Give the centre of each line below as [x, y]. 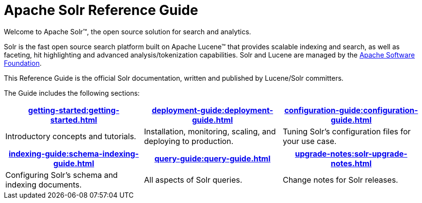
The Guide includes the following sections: [72, 93]
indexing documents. [44, 184]
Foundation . [23, 63]
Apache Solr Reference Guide [101, 10]
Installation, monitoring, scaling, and [210, 131]
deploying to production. [189, 141]
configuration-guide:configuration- [351, 110]
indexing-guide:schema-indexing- [74, 153]
